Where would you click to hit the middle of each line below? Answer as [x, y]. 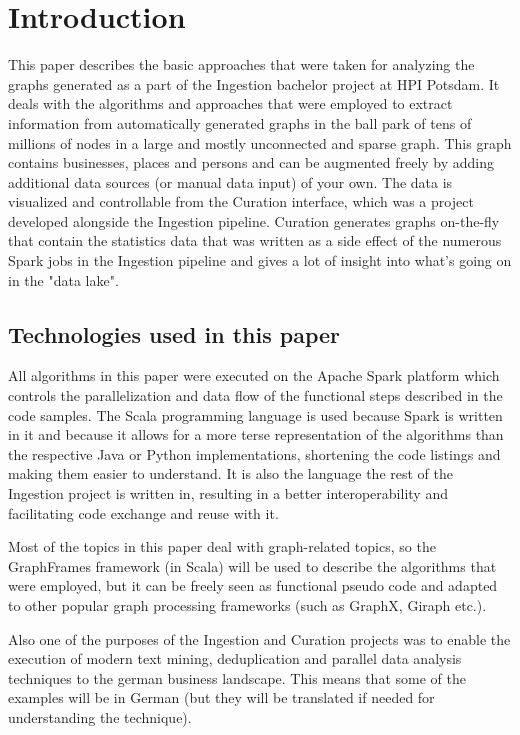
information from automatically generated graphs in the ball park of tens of [240, 122]
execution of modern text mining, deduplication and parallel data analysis [235, 658]
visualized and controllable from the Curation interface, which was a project [241, 201]
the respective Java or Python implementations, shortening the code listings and [254, 453]
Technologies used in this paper [174, 333]
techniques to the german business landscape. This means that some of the [237, 677]
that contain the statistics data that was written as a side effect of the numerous [255, 240]
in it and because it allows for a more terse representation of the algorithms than [256, 434]
